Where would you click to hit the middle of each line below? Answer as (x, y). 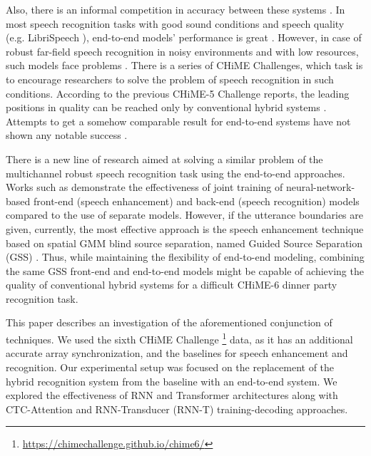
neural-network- (320, 187)
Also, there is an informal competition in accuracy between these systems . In (176, 9)
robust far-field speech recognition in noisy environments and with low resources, (182, 51)
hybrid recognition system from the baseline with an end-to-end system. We (172, 381)
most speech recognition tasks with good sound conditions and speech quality (175, 23)
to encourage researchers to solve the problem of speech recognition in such (170, 79)
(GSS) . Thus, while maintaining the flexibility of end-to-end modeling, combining (185, 257)
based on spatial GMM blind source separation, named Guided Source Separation (184, 243)
